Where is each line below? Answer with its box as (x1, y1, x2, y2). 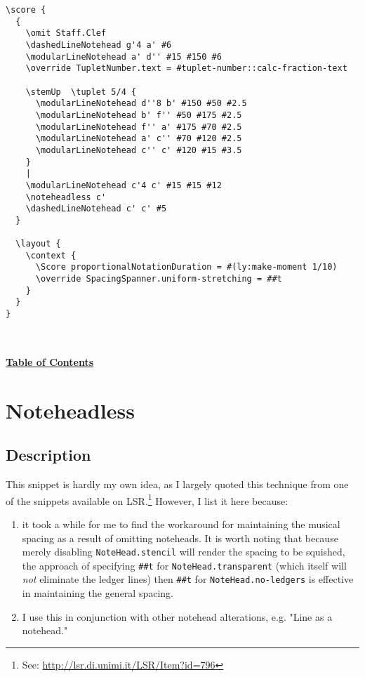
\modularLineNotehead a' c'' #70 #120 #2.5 (35, 133, 242, 144)
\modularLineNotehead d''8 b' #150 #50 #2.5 (35, 98, 247, 109)
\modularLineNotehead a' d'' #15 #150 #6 (25, 51, 222, 62)
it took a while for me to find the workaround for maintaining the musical (22, 516, 340, 531)
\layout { (15, 239, 61, 249)
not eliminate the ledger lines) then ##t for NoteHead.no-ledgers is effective (22, 572, 354, 586)
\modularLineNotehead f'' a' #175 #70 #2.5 (35, 121, 242, 132)
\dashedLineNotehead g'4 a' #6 (25, 39, 172, 50)
